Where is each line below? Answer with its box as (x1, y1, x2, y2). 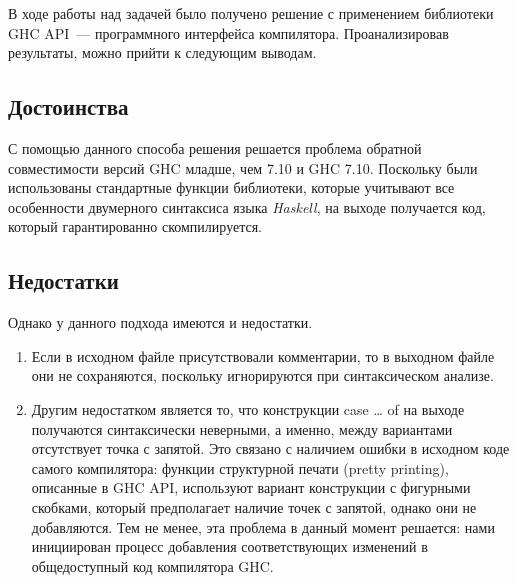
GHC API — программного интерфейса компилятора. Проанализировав (8, 22, 449, 43)
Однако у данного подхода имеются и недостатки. (8, 312, 313, 333)
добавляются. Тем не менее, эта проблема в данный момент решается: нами (31, 516, 495, 537)
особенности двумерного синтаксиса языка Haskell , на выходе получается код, (8, 196, 486, 217)
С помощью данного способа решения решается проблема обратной (8, 137, 422, 158)
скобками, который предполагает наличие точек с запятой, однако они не (31, 496, 477, 517)
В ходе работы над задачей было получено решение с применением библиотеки (8, 3, 494, 23)
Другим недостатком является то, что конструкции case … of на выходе (31, 398, 465, 419)
